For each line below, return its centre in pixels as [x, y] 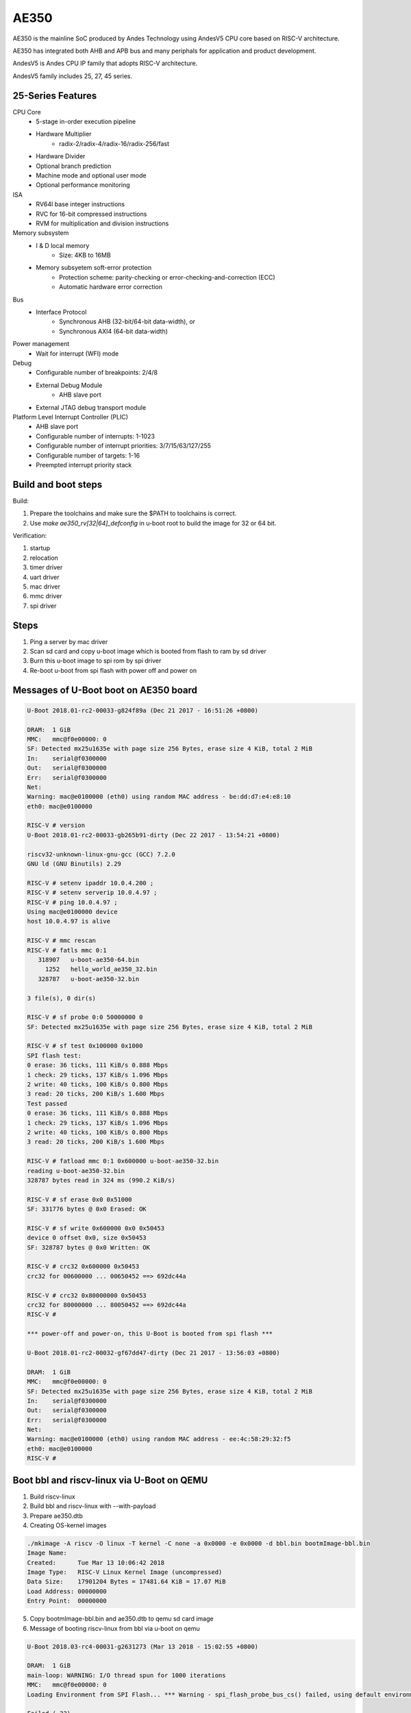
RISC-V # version [56, 825]
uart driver [45, 577]
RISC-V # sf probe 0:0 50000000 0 [85, 1017]
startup [40, 548]
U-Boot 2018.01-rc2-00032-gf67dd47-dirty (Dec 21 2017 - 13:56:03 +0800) [153, 1353]
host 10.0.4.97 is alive [69, 921]
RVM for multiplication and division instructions [102, 223]
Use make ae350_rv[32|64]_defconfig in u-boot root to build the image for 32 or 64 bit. [153, 523]
